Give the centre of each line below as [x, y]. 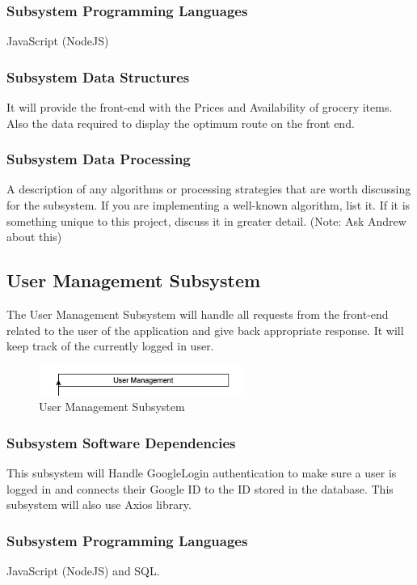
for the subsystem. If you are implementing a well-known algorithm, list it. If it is [208, 205]
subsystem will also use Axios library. [99, 504]
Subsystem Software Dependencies [121, 442]
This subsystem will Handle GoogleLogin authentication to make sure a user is [202, 473]
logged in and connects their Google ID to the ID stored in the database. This [200, 488]
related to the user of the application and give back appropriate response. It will [205, 330]
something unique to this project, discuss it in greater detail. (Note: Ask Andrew [206, 220]
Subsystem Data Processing [99, 159]
